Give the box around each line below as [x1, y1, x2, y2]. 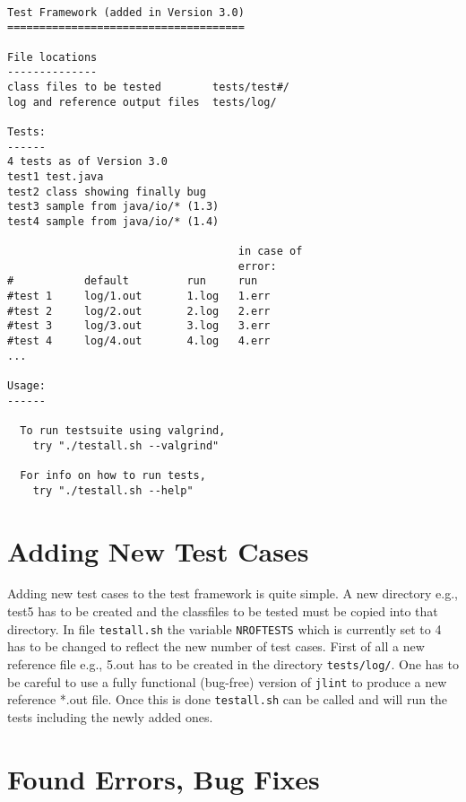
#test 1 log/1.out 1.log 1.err [7, 290, 271, 303]
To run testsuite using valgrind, [20, 424, 226, 438]
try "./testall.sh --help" [32, 484, 194, 497]
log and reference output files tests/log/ [7, 95, 277, 109]
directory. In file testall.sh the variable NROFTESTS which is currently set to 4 [7, 619, 442, 638]
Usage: [7, 379, 46, 393]
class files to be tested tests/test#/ [7, 80, 289, 93]
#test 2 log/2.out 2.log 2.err [7, 304, 271, 318]
